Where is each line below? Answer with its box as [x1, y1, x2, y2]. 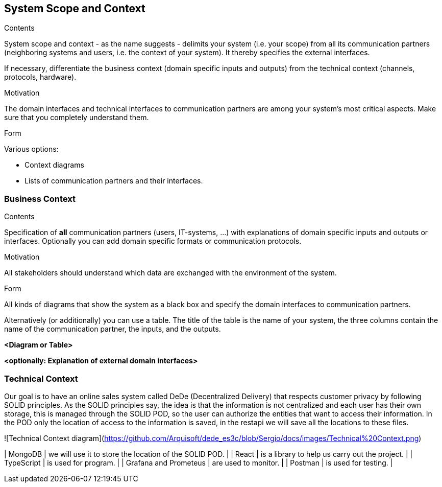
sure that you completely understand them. [4, 113, 149, 122]
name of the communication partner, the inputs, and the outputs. [4, 324, 221, 334]
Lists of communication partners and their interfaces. [24, 176, 203, 185]
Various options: [4, 145, 59, 154]
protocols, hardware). [4, 73, 77, 82]
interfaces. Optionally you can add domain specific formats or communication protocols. [4, 237, 302, 246]
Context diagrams [24, 160, 84, 170]
